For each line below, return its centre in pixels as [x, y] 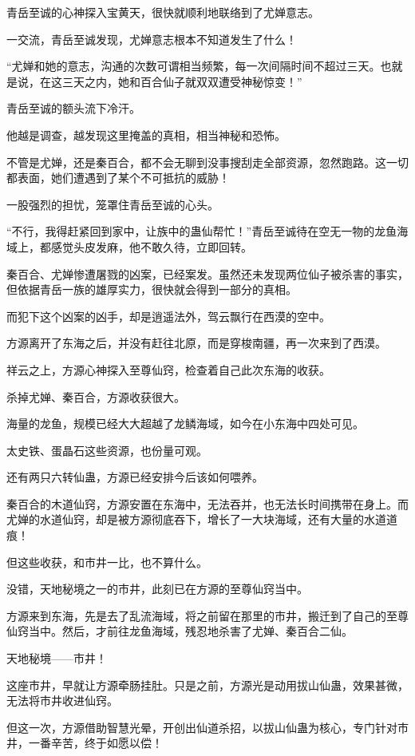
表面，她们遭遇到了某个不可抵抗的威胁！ [123, 178]
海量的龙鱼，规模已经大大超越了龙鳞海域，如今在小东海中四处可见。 [185, 424]
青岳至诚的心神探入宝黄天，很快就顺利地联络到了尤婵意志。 [163, 12]
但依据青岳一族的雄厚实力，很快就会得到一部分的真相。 [152, 289]
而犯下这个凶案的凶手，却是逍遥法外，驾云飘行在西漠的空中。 [168, 316]
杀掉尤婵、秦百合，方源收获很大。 [96, 396]
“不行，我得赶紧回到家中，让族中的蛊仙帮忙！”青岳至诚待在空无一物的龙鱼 [202, 231]
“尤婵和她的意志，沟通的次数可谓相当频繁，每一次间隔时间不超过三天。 [194, 66]
